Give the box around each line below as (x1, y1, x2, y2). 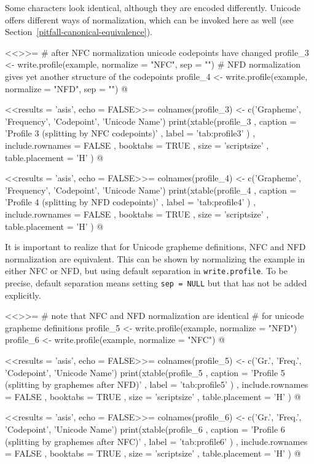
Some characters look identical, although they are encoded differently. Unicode (5, 1, 300, 14)
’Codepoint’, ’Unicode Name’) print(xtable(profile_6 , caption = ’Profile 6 (5, 422, 285, 435)
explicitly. (5, 288, 41, 301)
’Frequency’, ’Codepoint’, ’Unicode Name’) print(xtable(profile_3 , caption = (5, 114, 297, 127)
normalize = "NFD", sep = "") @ (5, 82, 128, 95)
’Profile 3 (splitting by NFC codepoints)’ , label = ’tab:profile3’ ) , (5, 127, 256, 140)
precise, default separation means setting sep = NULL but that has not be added (5, 276, 307, 289)
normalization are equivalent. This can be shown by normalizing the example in (5, 252, 305, 265)
